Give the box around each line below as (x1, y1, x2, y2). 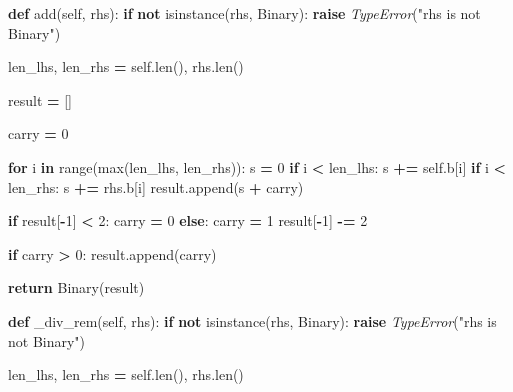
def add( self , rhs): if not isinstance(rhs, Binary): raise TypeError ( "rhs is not (8, 3, 481, 23)
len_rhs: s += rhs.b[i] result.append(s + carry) (8, 176, 304, 197)
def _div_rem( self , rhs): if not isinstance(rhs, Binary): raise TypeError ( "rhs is (8, 310, 497, 331)
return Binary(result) (8, 277, 145, 298)
